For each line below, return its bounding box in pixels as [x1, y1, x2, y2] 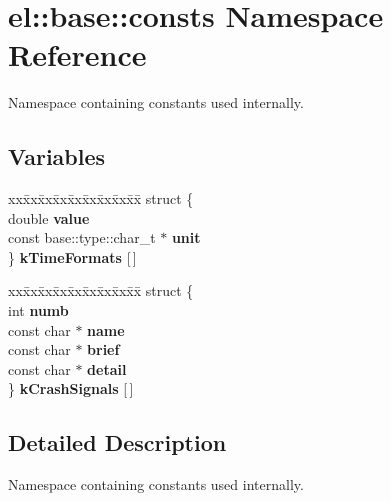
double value [8, 207, 90, 228]
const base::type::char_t [8, 227, 156, 248]
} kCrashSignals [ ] [8, 378, 134, 399]
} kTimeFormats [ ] [8, 246, 137, 267]
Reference [8, 34, 147, 75]
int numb [8, 300, 69, 321]
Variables [8, 141, 106, 172]
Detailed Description [8, 427, 227, 458]
